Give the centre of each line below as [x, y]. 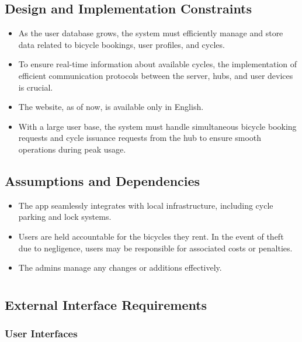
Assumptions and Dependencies [103, 180]
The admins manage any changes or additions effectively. [120, 267]
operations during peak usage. [72, 149]
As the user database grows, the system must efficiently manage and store [151, 33]
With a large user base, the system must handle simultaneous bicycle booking [157, 126]
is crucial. [36, 87]
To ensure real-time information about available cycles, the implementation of [158, 64]
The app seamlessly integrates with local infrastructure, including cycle [146, 205]
